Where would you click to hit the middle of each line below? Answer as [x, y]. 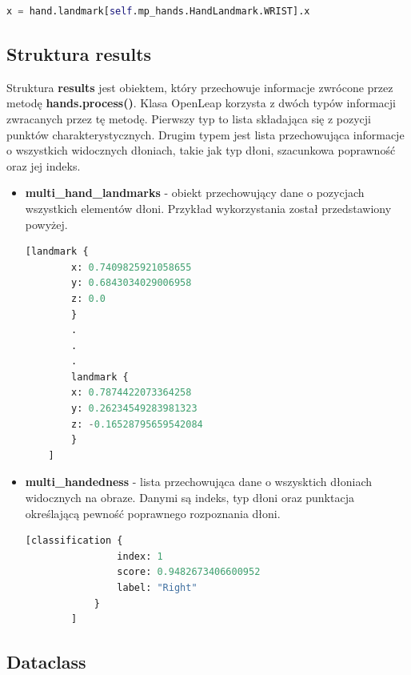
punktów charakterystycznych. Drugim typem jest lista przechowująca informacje [205, 134]
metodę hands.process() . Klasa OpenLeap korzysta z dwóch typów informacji [201, 103]
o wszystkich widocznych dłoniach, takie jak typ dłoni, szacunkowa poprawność [201, 150]
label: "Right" [157, 588]
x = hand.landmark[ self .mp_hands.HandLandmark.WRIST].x [158, 11]
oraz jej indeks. [44, 165]
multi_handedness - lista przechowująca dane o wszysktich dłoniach [199, 482]
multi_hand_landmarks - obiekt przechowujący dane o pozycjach [195, 193]
